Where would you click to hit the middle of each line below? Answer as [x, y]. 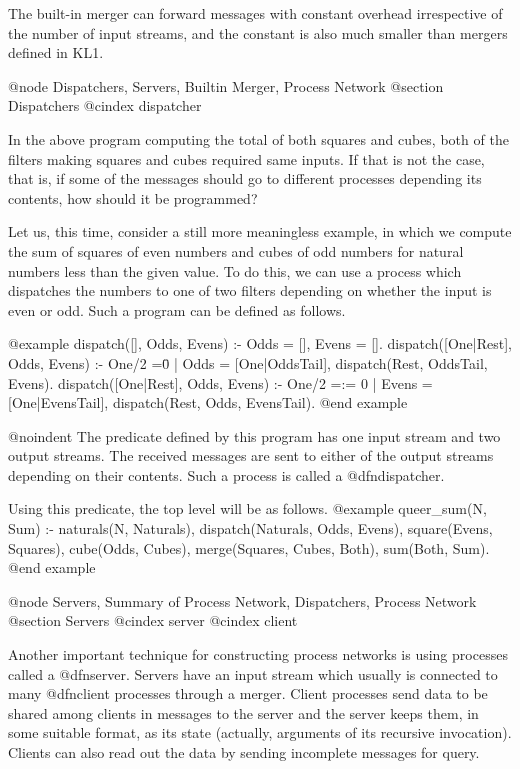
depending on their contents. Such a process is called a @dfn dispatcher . [226, 474]
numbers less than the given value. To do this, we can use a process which [235, 270]
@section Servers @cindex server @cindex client [153, 620]
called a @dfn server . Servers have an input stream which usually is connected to [253, 673]
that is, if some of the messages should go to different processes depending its [245, 178]
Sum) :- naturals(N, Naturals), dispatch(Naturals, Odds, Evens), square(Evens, [250, 528]
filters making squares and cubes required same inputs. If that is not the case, [246, 158]
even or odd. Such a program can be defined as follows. [177, 309]
